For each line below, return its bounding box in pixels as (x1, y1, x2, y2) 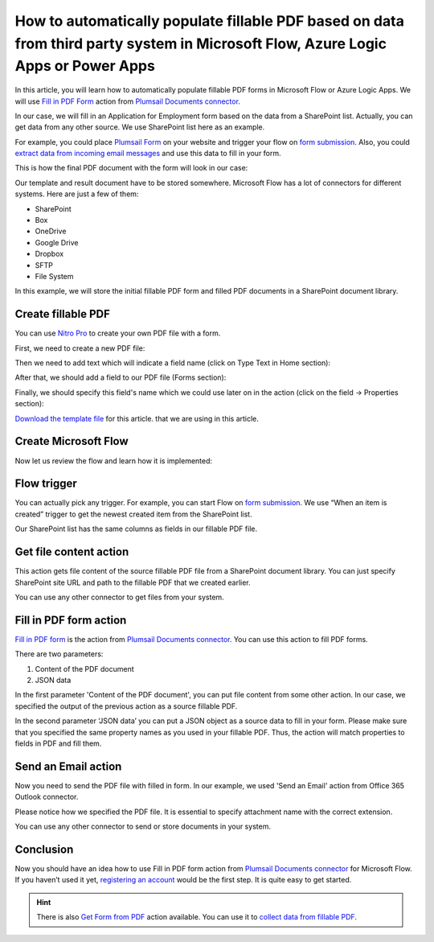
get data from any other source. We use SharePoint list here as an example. (14, 122, 265, 132)
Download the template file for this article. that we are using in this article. (14, 413, 259, 423)
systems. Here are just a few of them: (14, 189, 139, 199)
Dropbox (35, 249, 64, 259)
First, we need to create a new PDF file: (14, 343, 145, 353)
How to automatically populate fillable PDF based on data (14, 12, 405, 30)
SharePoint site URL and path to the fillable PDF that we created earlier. (14, 578, 251, 587)
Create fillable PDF (14, 307, 110, 321)
